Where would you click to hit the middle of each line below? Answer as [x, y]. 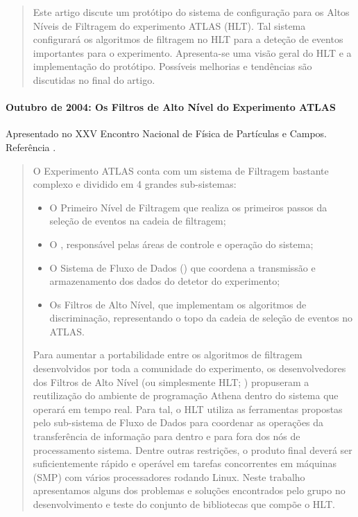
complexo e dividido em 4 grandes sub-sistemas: [135, 184]
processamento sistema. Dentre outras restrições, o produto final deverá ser [193, 449]
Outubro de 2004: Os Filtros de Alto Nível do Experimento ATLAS [171, 107]
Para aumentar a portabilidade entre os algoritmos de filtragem [168, 354]
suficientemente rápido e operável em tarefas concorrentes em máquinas [185, 463]
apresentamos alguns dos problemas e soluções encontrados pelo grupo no [189, 490]
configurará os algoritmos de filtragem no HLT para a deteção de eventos [188, 39]
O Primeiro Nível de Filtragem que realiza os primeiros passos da [188, 207]
